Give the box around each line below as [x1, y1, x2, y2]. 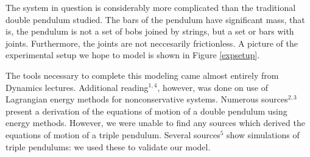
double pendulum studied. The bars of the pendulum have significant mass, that [5, 13, 305, 25]
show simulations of [227, 128, 300, 141]
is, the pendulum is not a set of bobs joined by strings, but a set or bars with [5, 25, 294, 38]
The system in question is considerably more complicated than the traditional [5, 1, 296, 13]
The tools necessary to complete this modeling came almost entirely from [5, 68, 279, 81]
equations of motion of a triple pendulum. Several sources [5, 128, 220, 141]
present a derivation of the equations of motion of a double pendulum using [5, 104, 287, 117]
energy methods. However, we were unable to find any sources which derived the [5, 116, 305, 129]
